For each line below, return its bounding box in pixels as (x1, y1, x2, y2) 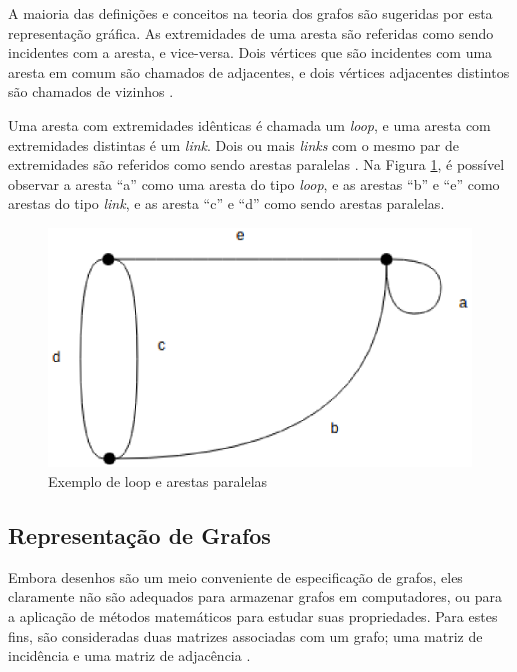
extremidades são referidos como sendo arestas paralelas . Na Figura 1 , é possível (8, 154, 505, 175)
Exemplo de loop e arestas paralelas (48, 470, 268, 491)
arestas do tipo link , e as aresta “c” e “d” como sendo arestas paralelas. (8, 193, 445, 214)
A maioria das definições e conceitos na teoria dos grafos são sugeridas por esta (8, 3, 493, 23)
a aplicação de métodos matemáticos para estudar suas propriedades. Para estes (8, 605, 498, 626)
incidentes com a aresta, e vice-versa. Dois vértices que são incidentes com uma (8, 42, 493, 63)
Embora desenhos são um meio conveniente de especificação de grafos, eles (8, 566, 463, 587)
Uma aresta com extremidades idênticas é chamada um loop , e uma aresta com (8, 114, 491, 135)
